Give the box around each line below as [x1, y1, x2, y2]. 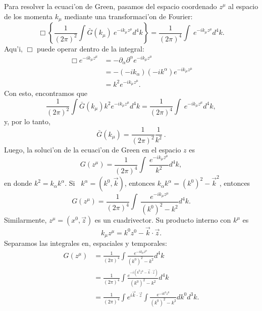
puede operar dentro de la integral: [36, 43, 144, 54]
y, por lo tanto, [4, 116, 50, 127]
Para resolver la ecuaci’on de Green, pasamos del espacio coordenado [4, 1, 217, 11]
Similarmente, [4, 215, 47, 225]
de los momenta [4, 11, 53, 21]
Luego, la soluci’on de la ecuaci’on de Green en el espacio [4, 144, 181, 155]
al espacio [228, 1, 258, 11]
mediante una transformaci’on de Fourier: [64, 11, 193, 21]
